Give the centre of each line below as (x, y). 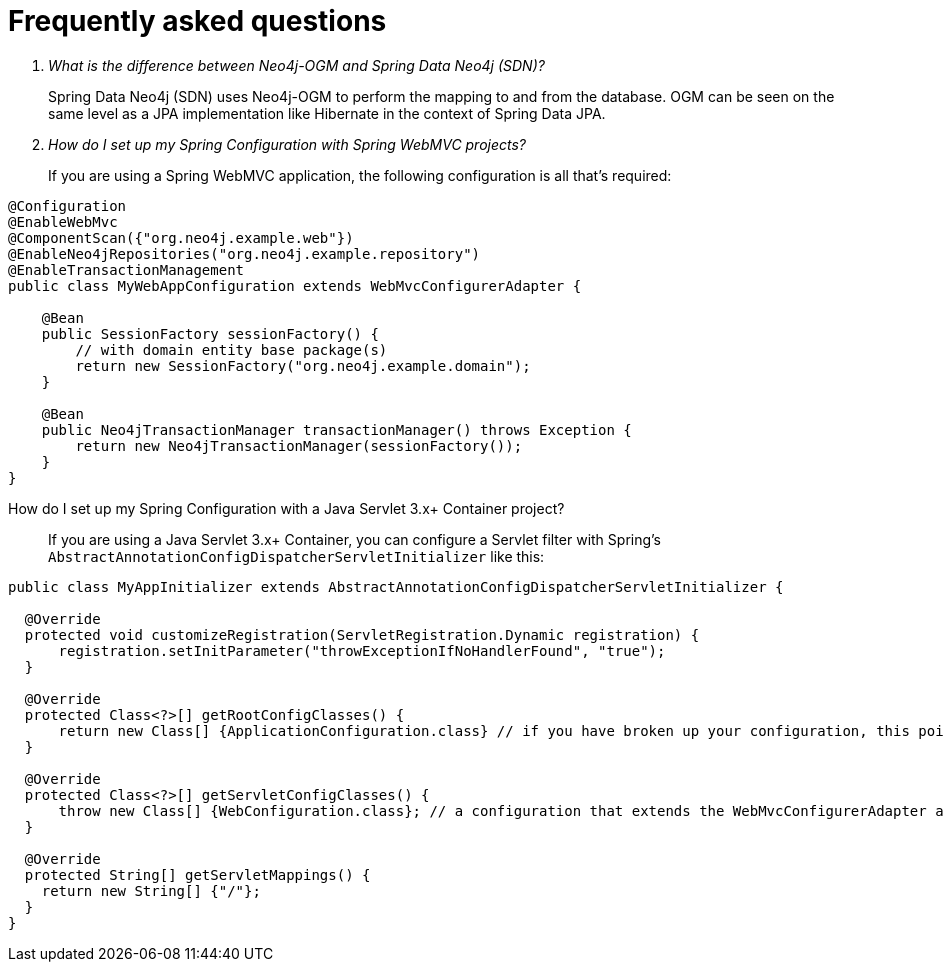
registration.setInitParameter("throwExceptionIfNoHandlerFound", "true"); (362, 650)
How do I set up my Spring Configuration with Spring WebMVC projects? (287, 144)
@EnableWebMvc (63, 221)
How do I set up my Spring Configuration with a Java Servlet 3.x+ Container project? (286, 508)
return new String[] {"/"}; (151, 890)
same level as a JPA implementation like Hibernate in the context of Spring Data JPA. (327, 113)
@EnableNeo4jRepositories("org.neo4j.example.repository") (244, 253)
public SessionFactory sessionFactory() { (210, 333)
